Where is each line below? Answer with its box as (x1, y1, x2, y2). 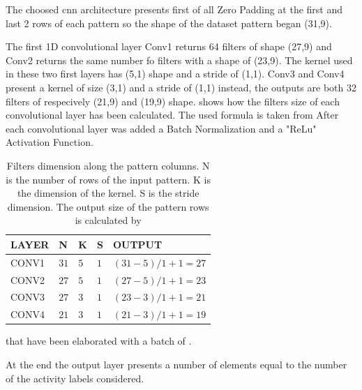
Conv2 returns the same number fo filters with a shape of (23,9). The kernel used (6, 52, 353, 67)
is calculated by (75, 213, 142, 227)
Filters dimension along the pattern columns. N (6, 158, 210, 172)
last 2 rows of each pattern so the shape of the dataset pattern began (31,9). (6, 15, 332, 30)
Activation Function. (6, 135, 93, 149)
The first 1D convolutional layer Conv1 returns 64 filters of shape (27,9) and (6, 39, 332, 54)
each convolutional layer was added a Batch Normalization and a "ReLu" (6, 121, 317, 135)
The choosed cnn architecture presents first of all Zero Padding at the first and (6, 2, 343, 16)
